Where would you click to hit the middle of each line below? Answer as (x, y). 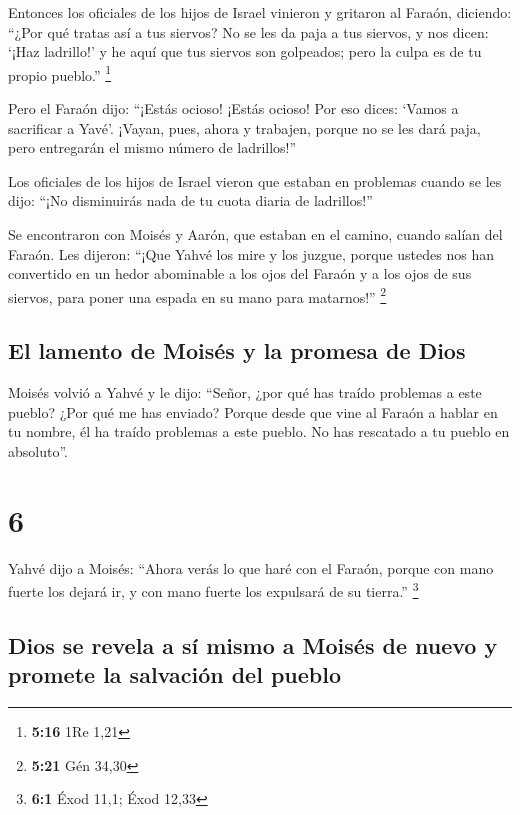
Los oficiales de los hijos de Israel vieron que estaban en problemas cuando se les (255, 180)
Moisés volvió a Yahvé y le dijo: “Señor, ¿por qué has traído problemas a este (245, 392)
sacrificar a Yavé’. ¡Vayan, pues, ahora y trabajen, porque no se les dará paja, (244, 127)
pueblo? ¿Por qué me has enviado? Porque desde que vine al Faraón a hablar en (253, 411)
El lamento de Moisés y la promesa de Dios (237, 350)
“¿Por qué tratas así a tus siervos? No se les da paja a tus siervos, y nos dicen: (248, 31)
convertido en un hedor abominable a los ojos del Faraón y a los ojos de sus (240, 273)
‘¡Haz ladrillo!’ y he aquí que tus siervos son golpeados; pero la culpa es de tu (245, 51)
